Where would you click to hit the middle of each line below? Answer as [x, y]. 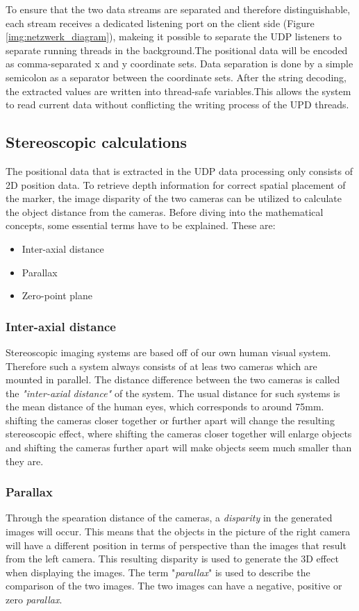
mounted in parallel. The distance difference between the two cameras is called [173, 379]
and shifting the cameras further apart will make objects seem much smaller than [179, 447]
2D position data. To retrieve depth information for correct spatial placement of [176, 184]
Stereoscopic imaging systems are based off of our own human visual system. [168, 352]
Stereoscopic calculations [97, 142]
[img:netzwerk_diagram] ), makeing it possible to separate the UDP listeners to [174, 36]
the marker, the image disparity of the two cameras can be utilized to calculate [174, 198]
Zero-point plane [57, 295]
